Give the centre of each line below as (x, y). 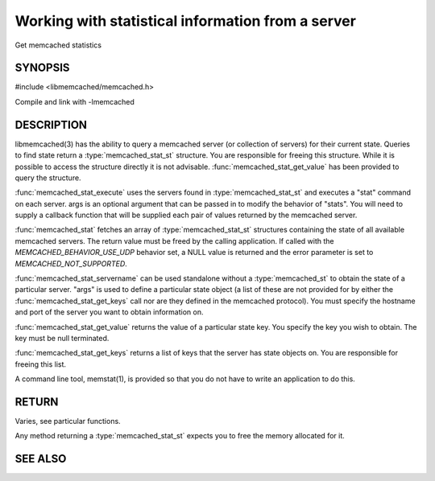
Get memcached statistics (58, 45)
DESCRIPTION (51, 125)
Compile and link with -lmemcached (75, 101)
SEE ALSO (41, 459)
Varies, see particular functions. (68, 421)
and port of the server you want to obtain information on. (109, 312)
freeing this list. (41, 364)
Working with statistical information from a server (185, 21)
